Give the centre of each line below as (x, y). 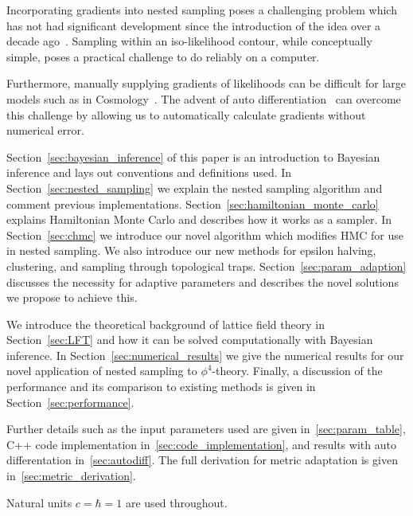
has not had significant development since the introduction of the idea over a (194, 25)
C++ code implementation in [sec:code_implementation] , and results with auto (201, 444)
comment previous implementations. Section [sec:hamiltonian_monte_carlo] (193, 203)
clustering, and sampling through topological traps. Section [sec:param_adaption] (206, 266)
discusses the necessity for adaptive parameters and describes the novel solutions (203, 281)
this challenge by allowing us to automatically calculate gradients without (186, 114)
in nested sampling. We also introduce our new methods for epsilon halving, (191, 250)
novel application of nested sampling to (102, 371)
